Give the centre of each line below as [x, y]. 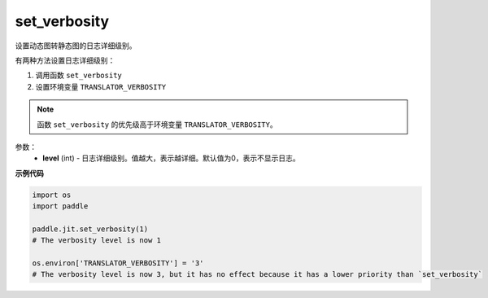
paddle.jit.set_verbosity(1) [90, 229]
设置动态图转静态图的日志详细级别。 [76, 46]
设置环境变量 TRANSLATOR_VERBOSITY [101, 86]
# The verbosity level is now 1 [97, 241]
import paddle [60, 206]
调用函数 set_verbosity [78, 75]
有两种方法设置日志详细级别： [65, 60]
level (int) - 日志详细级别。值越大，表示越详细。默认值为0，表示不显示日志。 [171, 158]
